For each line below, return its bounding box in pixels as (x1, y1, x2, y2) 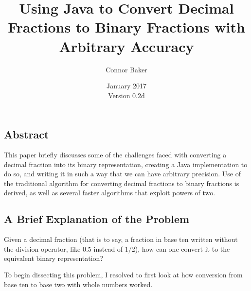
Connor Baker (106, 64, 147, 74)
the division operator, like (4, 243, 81, 254)
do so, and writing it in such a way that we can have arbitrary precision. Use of (4, 169, 241, 179)
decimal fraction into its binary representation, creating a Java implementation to (4, 159, 248, 169)
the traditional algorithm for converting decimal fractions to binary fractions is (4, 178, 239, 188)
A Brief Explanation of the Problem (4, 211, 190, 226)
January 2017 (107, 81, 146, 91)
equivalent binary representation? (4, 253, 103, 263)
